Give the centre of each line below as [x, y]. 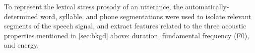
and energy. [22, 45]
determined [21, 16]
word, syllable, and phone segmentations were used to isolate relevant [146, 16]
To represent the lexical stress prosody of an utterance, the [94, 6]
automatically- [207, 6]
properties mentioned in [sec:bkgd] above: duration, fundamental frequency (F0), [127, 35]
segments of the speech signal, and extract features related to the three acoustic [125, 26]
